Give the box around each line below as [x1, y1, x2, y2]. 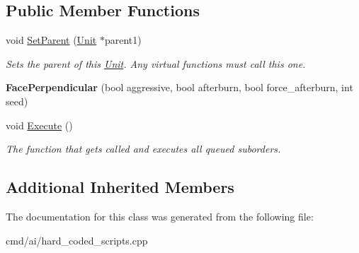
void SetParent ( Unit [6, 33, 97, 47]
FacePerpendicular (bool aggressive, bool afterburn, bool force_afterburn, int [6, 80, 353, 95]
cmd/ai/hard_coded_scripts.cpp [6, 233, 148, 247]
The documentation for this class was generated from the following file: [6, 208, 314, 223]
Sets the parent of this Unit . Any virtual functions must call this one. [6, 56, 306, 71]
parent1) [104, 33, 142, 47]
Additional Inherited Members [6, 176, 234, 198]
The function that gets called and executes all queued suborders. [6, 141, 281, 156]
